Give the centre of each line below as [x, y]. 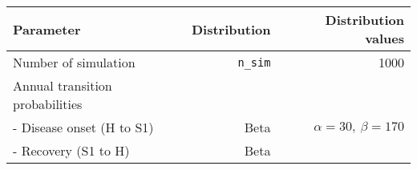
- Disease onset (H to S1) [83, 127]
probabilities [48, 104]
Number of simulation [74, 62]
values [385, 38]
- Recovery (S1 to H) [71, 150]
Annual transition [63, 85]
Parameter [47, 29]
